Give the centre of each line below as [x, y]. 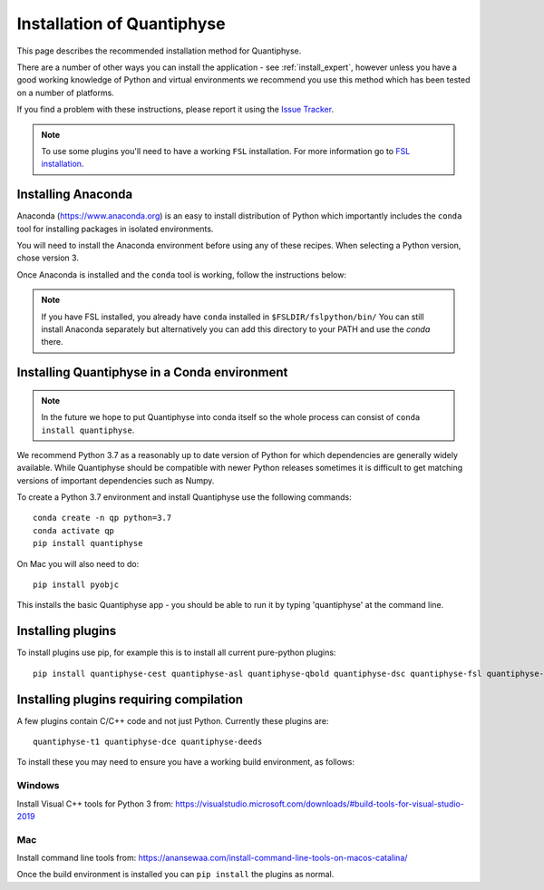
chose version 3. [48, 258]
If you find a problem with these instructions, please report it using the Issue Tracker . [175, 110]
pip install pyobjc [76, 585]
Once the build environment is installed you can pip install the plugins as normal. [175, 875]
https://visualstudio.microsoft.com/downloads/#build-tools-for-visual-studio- [320, 804]
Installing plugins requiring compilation [130, 699]
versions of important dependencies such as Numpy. [116, 480]
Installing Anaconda [75, 195]
